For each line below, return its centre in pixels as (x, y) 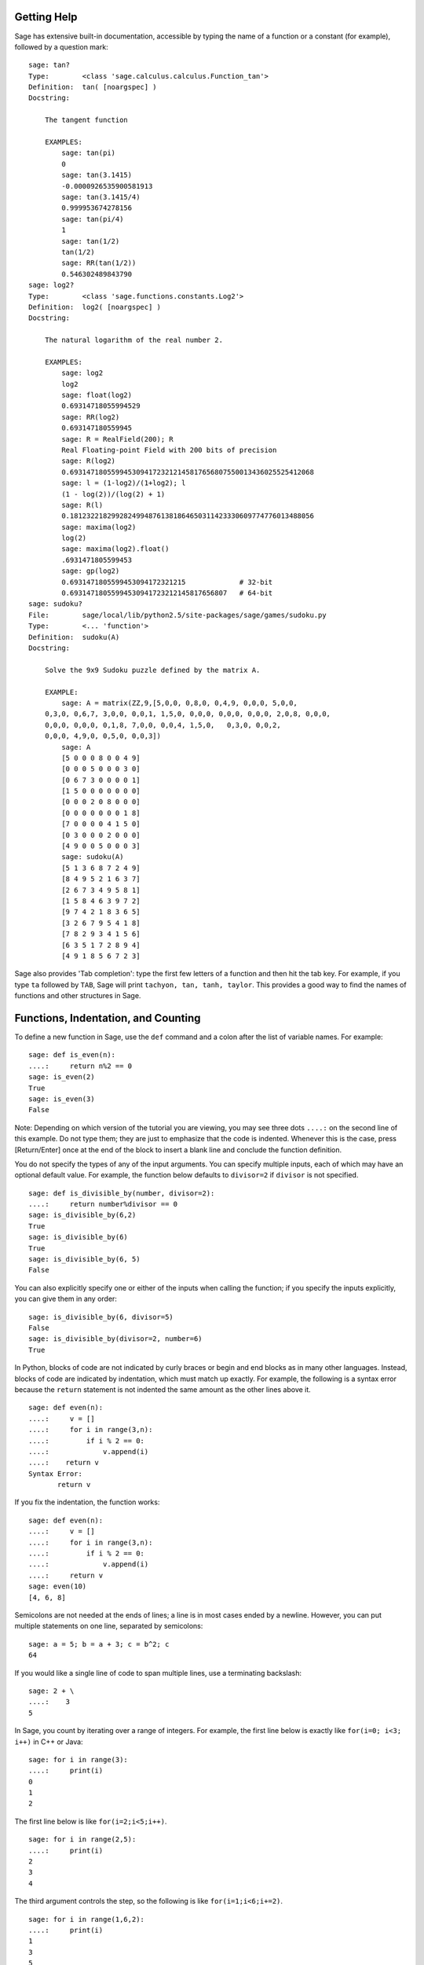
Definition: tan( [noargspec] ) (93, 87)
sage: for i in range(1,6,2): (87, 1919)
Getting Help (46, 17)
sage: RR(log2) (91, 417)
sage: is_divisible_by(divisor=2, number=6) (116, 1339)
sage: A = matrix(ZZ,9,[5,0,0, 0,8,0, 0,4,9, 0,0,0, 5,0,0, (179, 703)
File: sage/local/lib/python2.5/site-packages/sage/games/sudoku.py (177, 615)
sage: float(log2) (97, 395)
